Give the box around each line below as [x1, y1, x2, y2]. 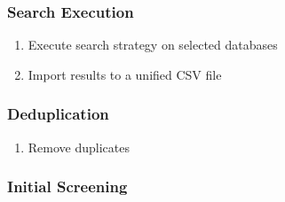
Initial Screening [7, 175, 128, 198]
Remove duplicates [28, 137, 130, 156]
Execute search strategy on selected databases [28, 35, 278, 54]
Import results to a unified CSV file [28, 65, 222, 83]
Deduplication [7, 103, 109, 125]
